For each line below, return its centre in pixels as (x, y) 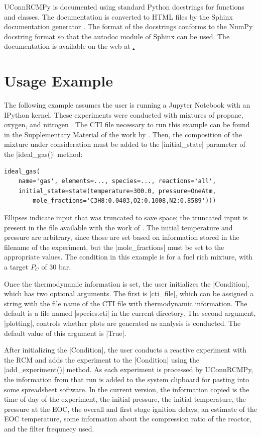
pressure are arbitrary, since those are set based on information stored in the (122, 237)
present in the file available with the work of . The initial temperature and (118, 227)
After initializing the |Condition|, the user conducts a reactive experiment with (125, 350)
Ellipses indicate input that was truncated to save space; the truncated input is (126, 217)
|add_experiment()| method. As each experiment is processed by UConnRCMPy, (129, 369)
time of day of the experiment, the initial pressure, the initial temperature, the (125, 399)
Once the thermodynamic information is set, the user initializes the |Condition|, (127, 283)
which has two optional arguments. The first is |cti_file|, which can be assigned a (129, 293)
